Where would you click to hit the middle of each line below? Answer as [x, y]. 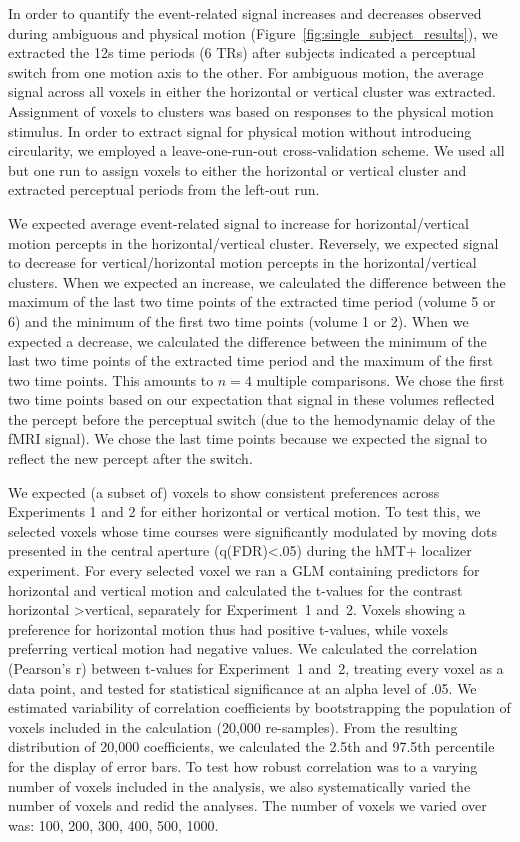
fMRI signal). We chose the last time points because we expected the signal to [247, 438]
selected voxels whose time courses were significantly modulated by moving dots [252, 530]
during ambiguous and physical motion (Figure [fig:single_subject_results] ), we [253, 32]
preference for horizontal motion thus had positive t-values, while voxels [228, 628]
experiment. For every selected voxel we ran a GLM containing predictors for [244, 570]
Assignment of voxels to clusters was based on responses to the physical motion [251, 110]
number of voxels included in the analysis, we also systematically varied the [239, 785]
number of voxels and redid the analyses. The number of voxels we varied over [247, 805]
